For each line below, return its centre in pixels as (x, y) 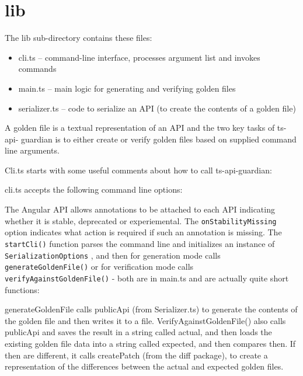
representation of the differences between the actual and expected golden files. (144, 366)
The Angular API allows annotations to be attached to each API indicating (140, 209)
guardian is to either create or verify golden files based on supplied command (159, 139)
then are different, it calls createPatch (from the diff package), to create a (136, 355)
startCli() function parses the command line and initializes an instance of (140, 243)
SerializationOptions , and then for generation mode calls (113, 255)
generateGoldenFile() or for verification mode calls (99, 267)
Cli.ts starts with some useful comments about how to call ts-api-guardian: (138, 170)
